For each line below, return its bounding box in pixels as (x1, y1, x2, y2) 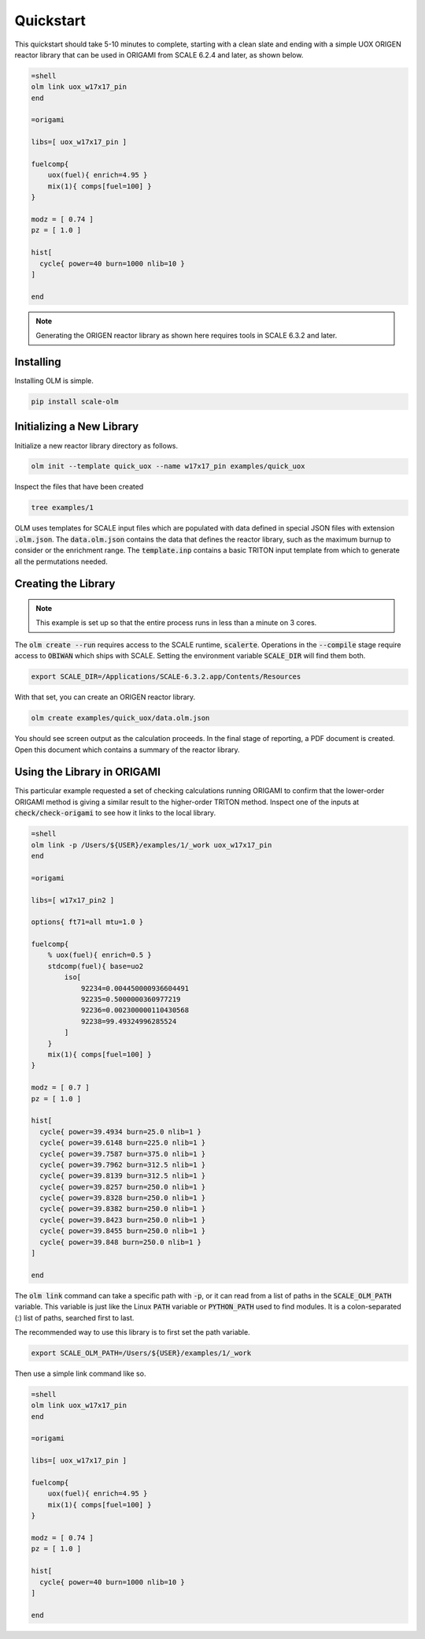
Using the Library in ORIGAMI (14, 765, 161, 779)
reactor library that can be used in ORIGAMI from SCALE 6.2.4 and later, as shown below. (14, 50, 304, 59)
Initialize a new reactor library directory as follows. (14, 441, 179, 450)
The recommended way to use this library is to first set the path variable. (14, 1327, 251, 1336)
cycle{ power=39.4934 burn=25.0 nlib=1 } (39, 1127, 202, 1136)
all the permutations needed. (14, 557, 108, 566)
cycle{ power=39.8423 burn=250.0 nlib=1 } (39, 1215, 206, 1224)
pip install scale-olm (31, 397, 119, 406)
